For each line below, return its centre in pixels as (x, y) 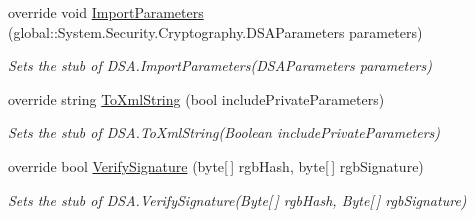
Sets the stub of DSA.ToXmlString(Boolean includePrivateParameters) (224, 132)
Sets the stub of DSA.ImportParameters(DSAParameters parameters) (220, 65)
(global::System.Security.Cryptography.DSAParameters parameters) (215, 31)
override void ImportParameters (106, 12)
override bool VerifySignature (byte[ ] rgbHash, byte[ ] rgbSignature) (216, 165)
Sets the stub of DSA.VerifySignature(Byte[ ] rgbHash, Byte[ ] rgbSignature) (237, 199)
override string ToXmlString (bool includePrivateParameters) (196, 98)
